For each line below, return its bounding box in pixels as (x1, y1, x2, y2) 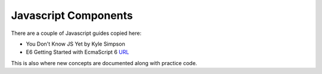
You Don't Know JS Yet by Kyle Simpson (26, 40, 125, 47)
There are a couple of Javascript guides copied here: (11, 30, 142, 37)
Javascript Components (11, 9, 134, 22)
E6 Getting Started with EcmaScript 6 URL (26, 49, 129, 56)
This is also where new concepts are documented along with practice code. (11, 59, 197, 66)
